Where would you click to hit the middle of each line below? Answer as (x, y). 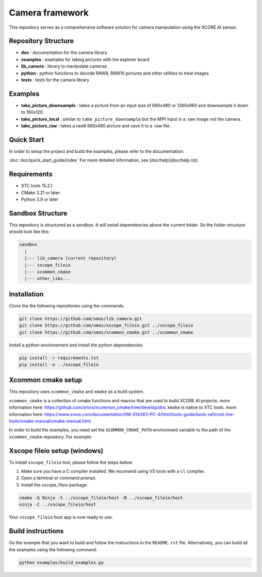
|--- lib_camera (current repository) (70, 258)
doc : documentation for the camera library (64, 53)
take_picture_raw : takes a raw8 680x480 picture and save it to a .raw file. (96, 126)
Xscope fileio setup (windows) (56, 451)
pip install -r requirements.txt (59, 358)
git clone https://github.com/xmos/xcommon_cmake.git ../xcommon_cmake (106, 332)
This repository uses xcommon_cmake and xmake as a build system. (77, 392)
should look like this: (29, 232)
